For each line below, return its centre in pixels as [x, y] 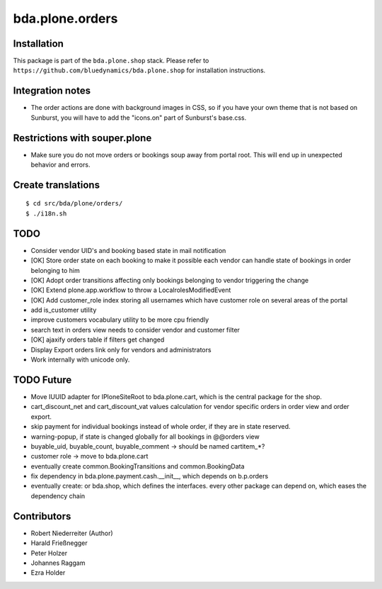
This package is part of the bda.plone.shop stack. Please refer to [111, 61]
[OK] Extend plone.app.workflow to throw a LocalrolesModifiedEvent [131, 290]
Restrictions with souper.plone [82, 138]
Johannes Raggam [58, 563]
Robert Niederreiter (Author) [72, 533]
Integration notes [52, 91]
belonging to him [56, 270]
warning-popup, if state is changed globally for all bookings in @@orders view [145, 437]
